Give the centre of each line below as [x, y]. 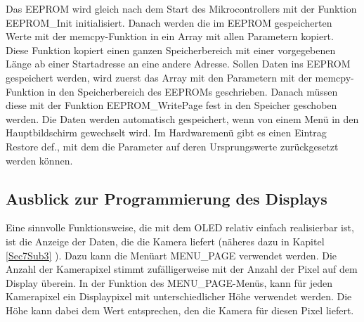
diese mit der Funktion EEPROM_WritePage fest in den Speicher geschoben [171, 105]
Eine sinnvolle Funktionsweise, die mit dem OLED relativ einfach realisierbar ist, [180, 227]
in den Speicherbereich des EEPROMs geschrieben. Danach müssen [193, 91]
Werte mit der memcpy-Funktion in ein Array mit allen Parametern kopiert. [170, 36]
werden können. [39, 160]
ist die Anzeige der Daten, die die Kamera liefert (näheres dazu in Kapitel [165, 241]
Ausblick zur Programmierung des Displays [167, 198]
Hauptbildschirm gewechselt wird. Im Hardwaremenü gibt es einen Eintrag [166, 133]
